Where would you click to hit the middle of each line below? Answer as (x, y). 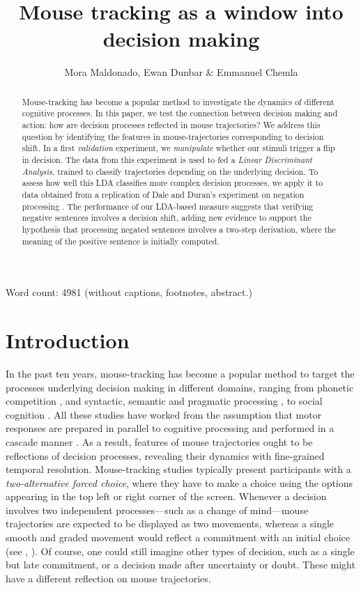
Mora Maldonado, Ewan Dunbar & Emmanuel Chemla (181, 72)
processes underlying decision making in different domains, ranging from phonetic (180, 387)
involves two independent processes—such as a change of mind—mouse (157, 510)
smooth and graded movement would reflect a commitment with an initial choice (178, 537)
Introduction (68, 340)
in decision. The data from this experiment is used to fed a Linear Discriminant (167, 159)
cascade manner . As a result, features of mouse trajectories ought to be (159, 441)
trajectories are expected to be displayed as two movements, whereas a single (170, 523)
